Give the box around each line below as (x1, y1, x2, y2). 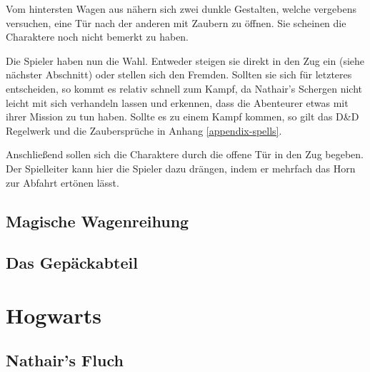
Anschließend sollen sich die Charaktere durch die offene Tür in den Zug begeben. (6, 147, 364, 162)
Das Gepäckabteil (6, 252, 138, 274)
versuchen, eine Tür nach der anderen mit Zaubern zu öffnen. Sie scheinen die (6, 15, 346, 30)
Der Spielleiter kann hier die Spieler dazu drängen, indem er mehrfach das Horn (6, 160, 356, 175)
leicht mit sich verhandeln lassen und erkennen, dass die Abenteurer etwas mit (6, 95, 349, 110)
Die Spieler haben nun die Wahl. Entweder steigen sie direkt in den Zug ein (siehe (6, 53, 365, 68)
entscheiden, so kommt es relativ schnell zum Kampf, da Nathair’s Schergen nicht (6, 81, 363, 95)
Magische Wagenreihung (6, 210, 189, 232)
